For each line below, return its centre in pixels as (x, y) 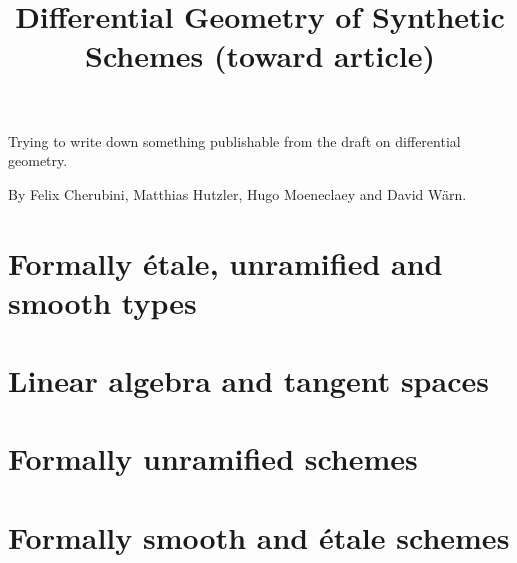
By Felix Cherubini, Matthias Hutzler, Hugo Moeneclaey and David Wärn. (237, 193)
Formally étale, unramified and (225, 262)
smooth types (102, 301)
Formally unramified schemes (213, 458)
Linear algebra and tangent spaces (248, 380)
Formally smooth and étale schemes (259, 536)
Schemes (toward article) (259, 55)
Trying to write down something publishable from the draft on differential (234, 140)
